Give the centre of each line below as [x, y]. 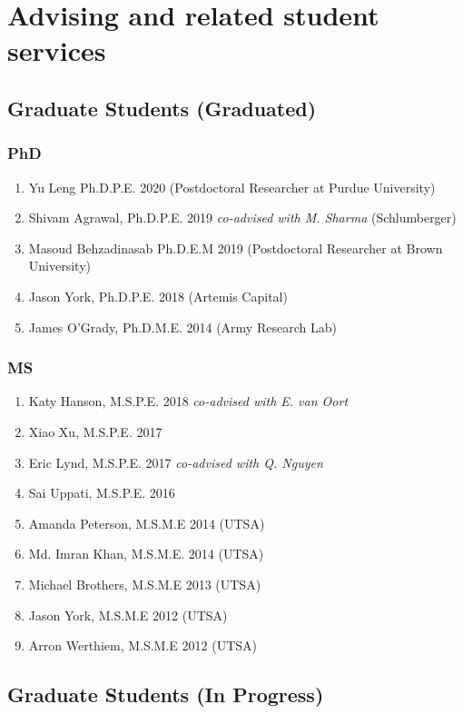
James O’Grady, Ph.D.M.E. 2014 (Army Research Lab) [182, 327]
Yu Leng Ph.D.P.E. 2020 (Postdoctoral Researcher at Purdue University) [232, 187]
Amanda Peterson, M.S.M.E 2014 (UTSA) [147, 523]
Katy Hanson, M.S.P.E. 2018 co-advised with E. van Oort [188, 401]
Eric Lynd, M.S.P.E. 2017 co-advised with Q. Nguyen [176, 462]
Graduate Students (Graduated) [162, 108]
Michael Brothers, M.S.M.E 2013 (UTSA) [145, 584]
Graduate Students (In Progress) [166, 694]
